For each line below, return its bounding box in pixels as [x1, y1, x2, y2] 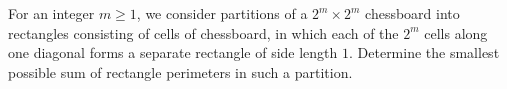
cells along [424, 22, 488, 43]
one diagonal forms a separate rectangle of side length [8, 42, 338, 63]
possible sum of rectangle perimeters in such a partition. [8, 61, 353, 82]
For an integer [8, 3, 95, 23]
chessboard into [365, 3, 460, 23]
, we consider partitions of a [136, 3, 308, 23]
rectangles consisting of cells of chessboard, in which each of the [8, 22, 399, 43]
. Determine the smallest [349, 42, 500, 63]
